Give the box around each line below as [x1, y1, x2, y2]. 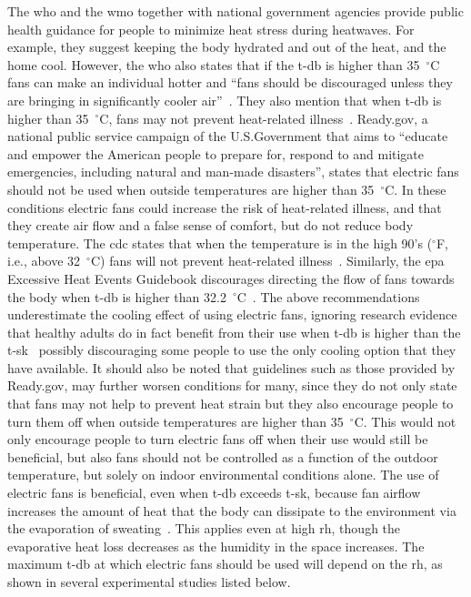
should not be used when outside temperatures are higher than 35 [7, 179, 375, 198]
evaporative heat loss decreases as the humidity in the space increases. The [7, 536, 425, 555]
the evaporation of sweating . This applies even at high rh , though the [7, 519, 401, 538]
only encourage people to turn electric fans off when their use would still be [7, 430, 428, 449]
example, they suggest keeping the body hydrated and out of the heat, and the [7, 37, 446, 56]
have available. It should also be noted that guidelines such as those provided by [7, 358, 456, 377]
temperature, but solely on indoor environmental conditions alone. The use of [7, 465, 439, 484]
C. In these [385, 179, 446, 198]
